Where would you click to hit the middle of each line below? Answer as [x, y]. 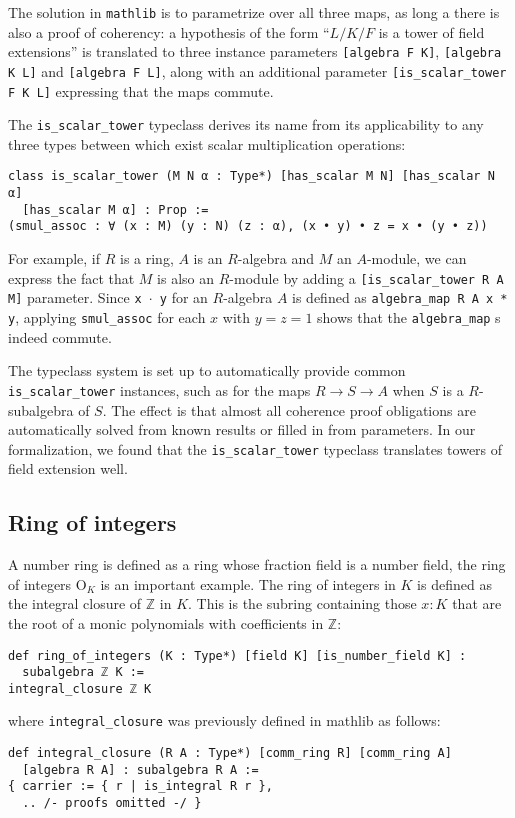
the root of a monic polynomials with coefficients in [166, 622]
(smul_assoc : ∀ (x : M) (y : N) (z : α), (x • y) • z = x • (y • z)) [248, 226]
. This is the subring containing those [302, 603]
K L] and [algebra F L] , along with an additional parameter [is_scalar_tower [257, 70]
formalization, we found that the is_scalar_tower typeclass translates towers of [255, 448]
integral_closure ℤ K [80, 688]
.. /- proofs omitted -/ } [112, 803]
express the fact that [71, 277]
